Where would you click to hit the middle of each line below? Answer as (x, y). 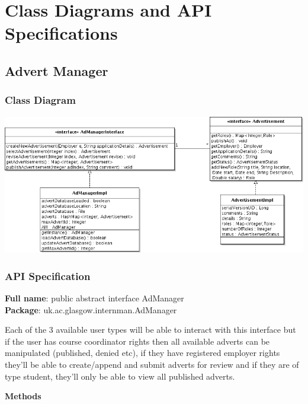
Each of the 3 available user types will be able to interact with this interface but (150, 330)
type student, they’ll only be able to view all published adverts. (120, 376)
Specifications (61, 33)
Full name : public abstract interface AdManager (94, 298)
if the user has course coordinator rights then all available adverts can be (137, 341)
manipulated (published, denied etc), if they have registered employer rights (142, 353)
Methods (23, 396)
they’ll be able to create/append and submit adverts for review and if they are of (152, 364)
